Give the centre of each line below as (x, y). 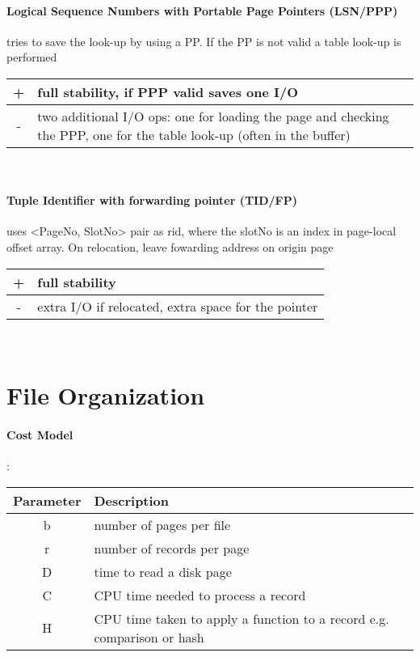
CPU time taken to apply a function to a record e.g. (241, 618)
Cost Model (40, 435)
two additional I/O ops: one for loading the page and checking (213, 116)
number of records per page (172, 548)
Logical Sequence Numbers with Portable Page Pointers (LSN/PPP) (202, 10)
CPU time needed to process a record (200, 595)
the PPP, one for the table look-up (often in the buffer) (194, 134)
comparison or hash (149, 637)
